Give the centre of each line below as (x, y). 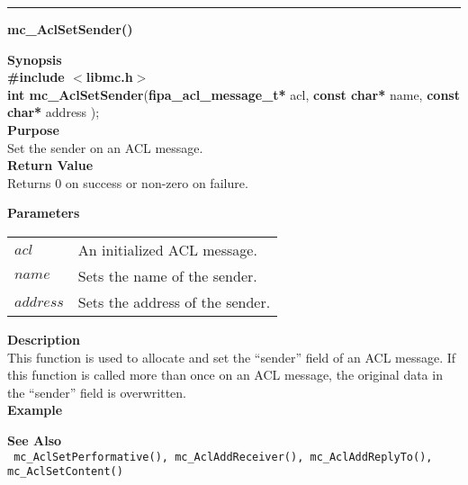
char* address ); (54, 112)
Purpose (33, 129)
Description (44, 339)
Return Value (50, 165)
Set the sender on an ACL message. (105, 147)
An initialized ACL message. (167, 249)
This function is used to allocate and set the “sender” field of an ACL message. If (232, 357)
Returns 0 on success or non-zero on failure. (128, 182)
